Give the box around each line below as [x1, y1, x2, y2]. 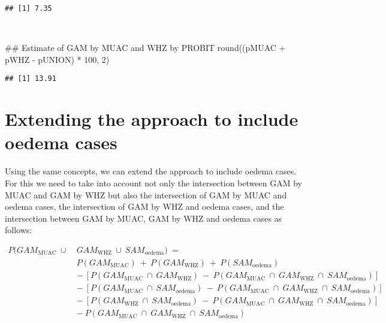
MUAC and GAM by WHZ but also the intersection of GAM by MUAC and [5, 188, 287, 201]
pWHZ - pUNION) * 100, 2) [5, 53, 110, 65]
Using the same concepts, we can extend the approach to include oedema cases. [5, 165, 297, 177]
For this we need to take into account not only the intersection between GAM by [5, 177, 302, 189]
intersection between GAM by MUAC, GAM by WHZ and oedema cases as [5, 212, 282, 224]
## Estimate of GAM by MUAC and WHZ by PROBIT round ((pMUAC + [5, 41, 286, 54]
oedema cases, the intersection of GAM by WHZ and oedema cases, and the [5, 200, 284, 213]
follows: [5, 224, 32, 236]
